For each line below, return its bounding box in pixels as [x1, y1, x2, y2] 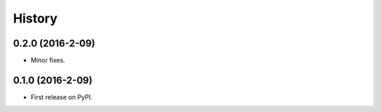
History [13, 11, 58, 26]
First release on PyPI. [30, 92, 93, 101]
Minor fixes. [30, 56, 66, 65]
